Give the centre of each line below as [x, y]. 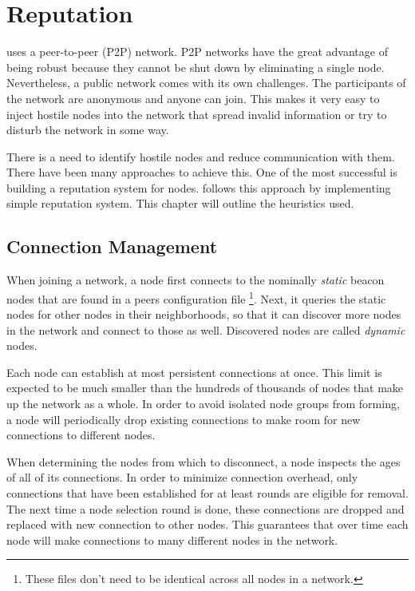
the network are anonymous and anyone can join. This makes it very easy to [193, 98]
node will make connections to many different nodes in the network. [172, 539]
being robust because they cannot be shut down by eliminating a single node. [196, 67]
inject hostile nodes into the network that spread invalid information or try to [197, 114]
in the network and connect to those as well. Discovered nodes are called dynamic [206, 329]
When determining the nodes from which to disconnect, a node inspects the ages [204, 461]
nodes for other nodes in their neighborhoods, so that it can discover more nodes [204, 314]
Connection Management [112, 246]
